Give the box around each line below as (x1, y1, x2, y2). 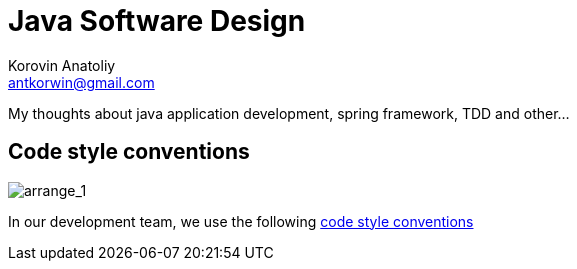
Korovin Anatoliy (8, 56, 116, 74)
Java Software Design (8, 4, 306, 38)
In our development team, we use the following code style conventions (8, 212, 474, 230)
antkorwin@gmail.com (8, 73, 155, 91)
